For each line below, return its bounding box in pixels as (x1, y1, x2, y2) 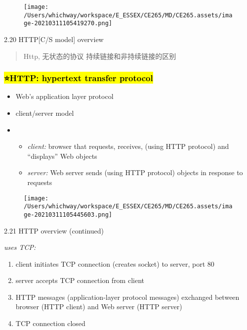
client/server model (15, 107, 74, 118)
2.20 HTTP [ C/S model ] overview (4, 34, 104, 44)
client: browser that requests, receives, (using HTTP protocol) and (27, 141, 229, 151)
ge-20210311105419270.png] (24, 20, 112, 27)
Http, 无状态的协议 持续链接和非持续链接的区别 (23, 50, 176, 61)
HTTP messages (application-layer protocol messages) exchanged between (15, 291, 240, 302)
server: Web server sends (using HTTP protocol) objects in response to (27, 167, 243, 178)
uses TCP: (4, 242, 36, 252)
